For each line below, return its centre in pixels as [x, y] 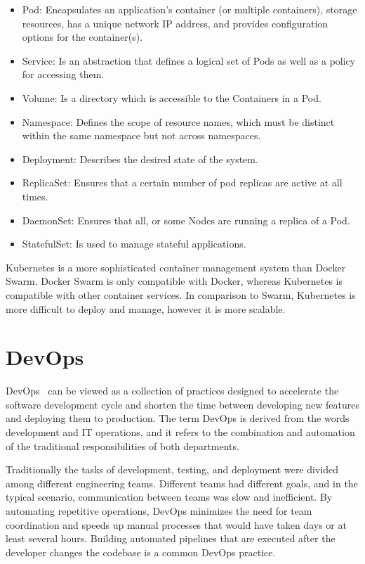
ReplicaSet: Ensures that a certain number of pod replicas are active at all [182, 182]
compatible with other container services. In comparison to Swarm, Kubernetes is [181, 294]
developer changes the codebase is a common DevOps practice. [141, 552]
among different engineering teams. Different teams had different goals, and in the [182, 483]
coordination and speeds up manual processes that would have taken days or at [176, 524]
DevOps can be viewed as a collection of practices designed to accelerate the [172, 391]
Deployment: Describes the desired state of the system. [140, 159]
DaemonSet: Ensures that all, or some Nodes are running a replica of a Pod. [186, 220]
